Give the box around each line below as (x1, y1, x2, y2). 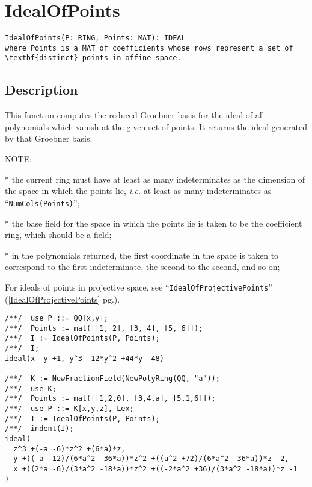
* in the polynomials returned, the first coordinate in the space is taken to (5, 248, 279, 261)
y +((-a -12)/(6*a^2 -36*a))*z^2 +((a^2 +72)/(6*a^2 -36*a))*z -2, (13, 454, 289, 463)
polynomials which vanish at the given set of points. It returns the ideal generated (5, 120, 307, 133)
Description (5, 80, 78, 99)
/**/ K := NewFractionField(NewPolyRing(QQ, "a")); (5, 374, 220, 383)
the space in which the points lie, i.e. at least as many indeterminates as (5, 184, 272, 197)
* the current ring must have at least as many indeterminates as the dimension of (5, 172, 305, 185)
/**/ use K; (5, 384, 57, 393)
